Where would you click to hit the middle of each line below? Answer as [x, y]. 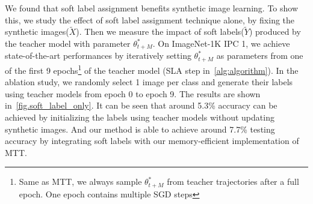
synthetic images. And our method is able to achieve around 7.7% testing [140, 129]
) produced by [275, 31]
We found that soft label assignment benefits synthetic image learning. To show [152, 8]
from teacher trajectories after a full [233, 181]
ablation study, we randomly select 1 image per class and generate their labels [149, 82]
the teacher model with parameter [68, 43]
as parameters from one [260, 55]
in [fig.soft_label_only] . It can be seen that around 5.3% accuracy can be [141, 105]
